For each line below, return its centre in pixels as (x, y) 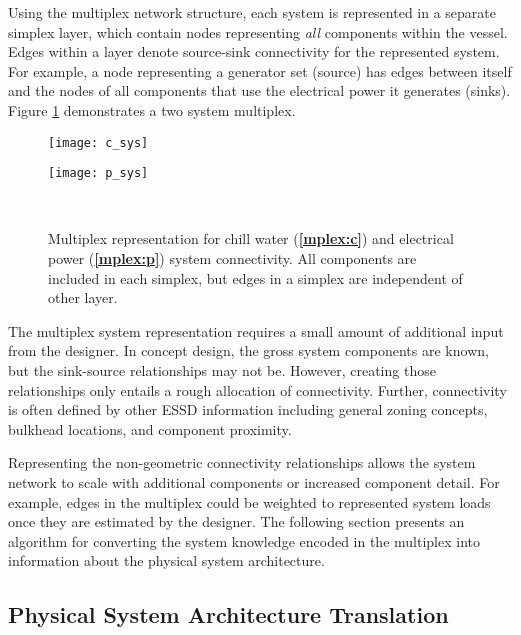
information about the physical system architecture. (166, 560)
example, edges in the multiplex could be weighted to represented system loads (249, 501)
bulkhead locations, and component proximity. (150, 428)
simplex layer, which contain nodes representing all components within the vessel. (258, 31)
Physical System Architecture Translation (228, 614)
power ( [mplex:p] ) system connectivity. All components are (232, 258)
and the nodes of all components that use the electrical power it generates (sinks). (259, 90)
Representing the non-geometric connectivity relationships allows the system (242, 462)
